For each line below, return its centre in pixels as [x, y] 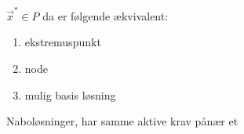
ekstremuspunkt [63, 42]
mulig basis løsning [70, 94]
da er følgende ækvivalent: [106, 15]
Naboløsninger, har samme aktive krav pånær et [122, 121]
